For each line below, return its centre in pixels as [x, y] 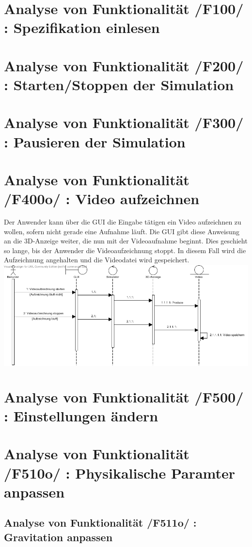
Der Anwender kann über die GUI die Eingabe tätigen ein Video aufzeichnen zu [123, 222]
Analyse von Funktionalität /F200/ [124, 65]
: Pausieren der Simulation [95, 141]
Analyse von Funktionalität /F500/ [124, 396]
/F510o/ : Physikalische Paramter [120, 473]
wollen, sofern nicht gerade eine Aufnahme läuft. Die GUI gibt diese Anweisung [122, 231]
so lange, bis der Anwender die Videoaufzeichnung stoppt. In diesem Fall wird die [125, 250]
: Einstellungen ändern [81, 416]
